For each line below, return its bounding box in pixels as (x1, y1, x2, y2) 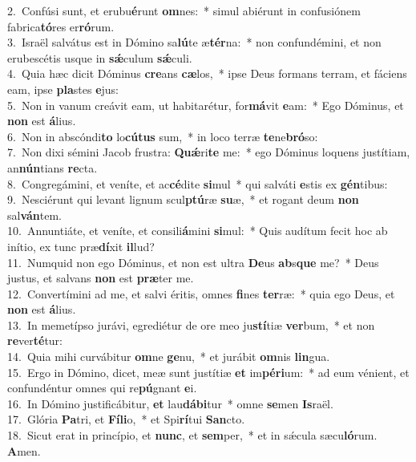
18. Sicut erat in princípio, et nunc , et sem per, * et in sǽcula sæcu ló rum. (7, 427, 378, 444)
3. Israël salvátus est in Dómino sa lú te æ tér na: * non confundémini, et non (7, 34, 382, 51)
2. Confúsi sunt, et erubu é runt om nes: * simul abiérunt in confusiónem (7, 2, 361, 18)
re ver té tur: (7, 332, 63, 349)
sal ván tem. (7, 206, 63, 223)
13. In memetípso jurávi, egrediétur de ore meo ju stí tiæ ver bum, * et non (7, 316, 375, 333)
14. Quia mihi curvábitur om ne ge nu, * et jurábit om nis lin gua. (7, 348, 330, 365)
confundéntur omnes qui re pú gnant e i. (7, 379, 197, 396)
